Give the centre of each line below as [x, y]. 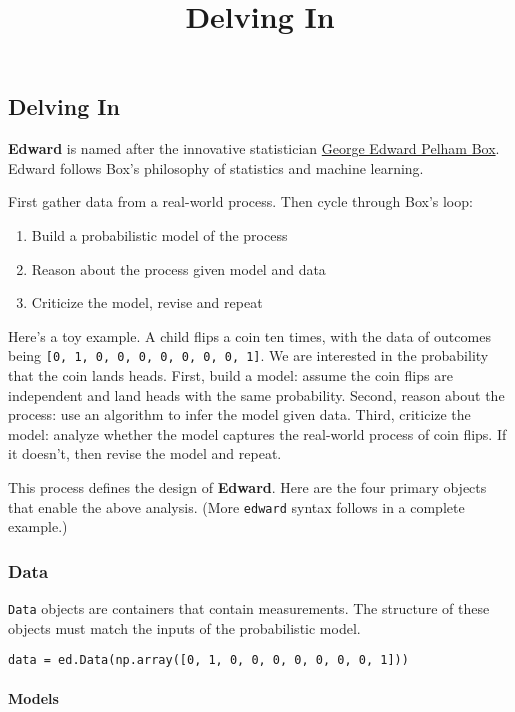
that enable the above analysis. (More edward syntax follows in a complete [236, 506]
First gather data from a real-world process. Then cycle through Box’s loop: [240, 201]
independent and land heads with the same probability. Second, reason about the [256, 394]
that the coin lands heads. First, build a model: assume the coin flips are [230, 375]
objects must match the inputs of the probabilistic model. [184, 627]
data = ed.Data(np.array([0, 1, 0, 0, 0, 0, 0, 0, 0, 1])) [208, 660]
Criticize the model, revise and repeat [147, 302]
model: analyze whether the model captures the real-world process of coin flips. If [257, 433]
